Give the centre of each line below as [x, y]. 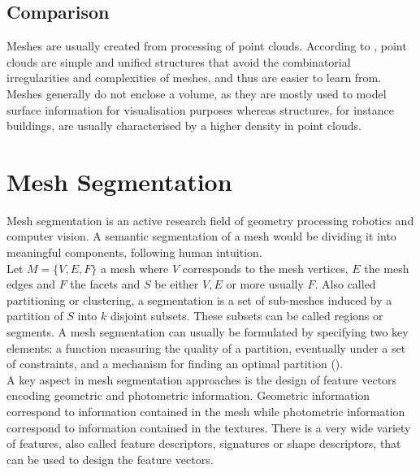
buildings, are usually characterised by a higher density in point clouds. [184, 126]
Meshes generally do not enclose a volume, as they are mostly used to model [197, 93]
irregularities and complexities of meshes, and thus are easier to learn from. [194, 78]
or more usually [265, 284]
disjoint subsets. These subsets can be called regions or [247, 316]
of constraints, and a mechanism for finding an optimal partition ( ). [175, 364]
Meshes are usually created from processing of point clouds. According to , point [207, 46]
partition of [35, 316]
